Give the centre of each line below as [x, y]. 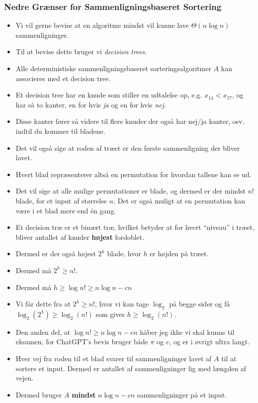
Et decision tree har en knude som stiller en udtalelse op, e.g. [109, 95]
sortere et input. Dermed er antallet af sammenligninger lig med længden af [131, 368]
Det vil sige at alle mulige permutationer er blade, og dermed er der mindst [130, 191]
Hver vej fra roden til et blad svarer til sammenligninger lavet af [114, 358]
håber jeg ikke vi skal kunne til [187, 332]
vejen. [25, 378]
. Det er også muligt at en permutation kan [179, 200]
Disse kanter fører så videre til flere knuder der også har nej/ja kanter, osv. [130, 121]
